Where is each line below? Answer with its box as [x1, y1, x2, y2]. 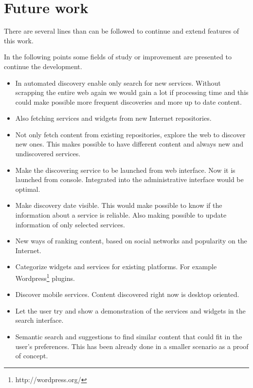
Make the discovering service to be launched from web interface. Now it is [15, 165, 235, 175]
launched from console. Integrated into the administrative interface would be [15, 174, 244, 185]
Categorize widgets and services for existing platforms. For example [15, 261, 217, 272]
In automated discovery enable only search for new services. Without [15, 77, 221, 88]
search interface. [15, 315, 64, 325]
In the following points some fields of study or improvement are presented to [4, 52, 232, 62]
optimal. [15, 184, 40, 194]
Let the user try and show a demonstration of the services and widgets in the [15, 305, 246, 315]
